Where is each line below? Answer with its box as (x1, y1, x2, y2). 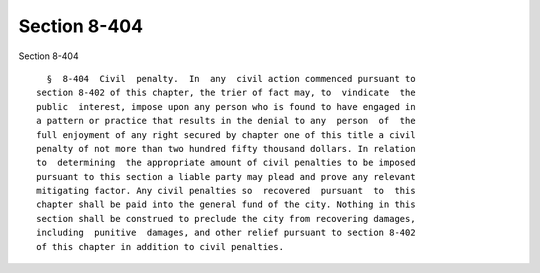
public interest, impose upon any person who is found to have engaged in (36, 101, 416, 112)
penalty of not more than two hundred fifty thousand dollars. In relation (36, 143, 416, 154)
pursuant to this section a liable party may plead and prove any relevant (36, 171, 416, 182)
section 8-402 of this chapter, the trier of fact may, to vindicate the (36, 87, 416, 99)
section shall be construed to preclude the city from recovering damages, (36, 213, 416, 224)
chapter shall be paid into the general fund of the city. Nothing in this (36, 199, 416, 210)
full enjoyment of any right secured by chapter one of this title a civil (36, 129, 416, 140)
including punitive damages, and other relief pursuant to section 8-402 (36, 227, 416, 239)
